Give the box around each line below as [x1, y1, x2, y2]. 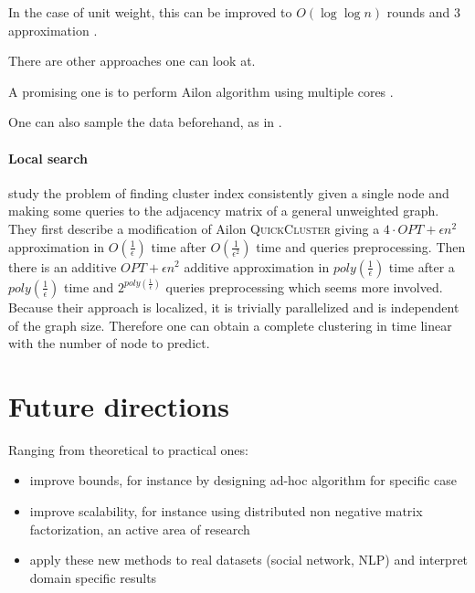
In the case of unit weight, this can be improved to [8, 3, 292, 21]
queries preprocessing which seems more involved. [165, 277, 443, 296]
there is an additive [8, 257, 117, 276]
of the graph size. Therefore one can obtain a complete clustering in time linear [8, 315, 452, 334]
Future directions [8, 387, 229, 424]
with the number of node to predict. [8, 334, 210, 353]
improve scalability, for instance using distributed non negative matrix [29, 502, 423, 521]
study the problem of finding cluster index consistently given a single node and [8, 183, 449, 202]
